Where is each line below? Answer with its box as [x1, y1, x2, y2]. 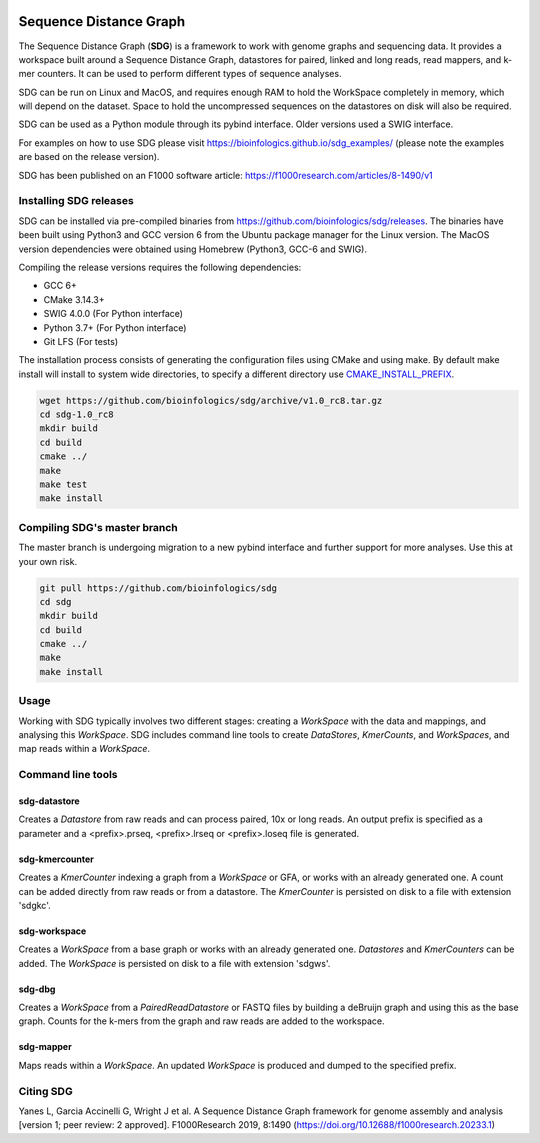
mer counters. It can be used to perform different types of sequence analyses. [18, 68, 342, 80]
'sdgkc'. [18, 899, 51, 911]
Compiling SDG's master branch [18, 520, 179, 534]
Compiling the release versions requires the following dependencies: [18, 261, 302, 273]
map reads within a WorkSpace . [18, 743, 150, 755]
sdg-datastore [18, 795, 80, 807]
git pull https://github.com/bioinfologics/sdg [39, 582, 277, 594]
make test [39, 479, 88, 490]
